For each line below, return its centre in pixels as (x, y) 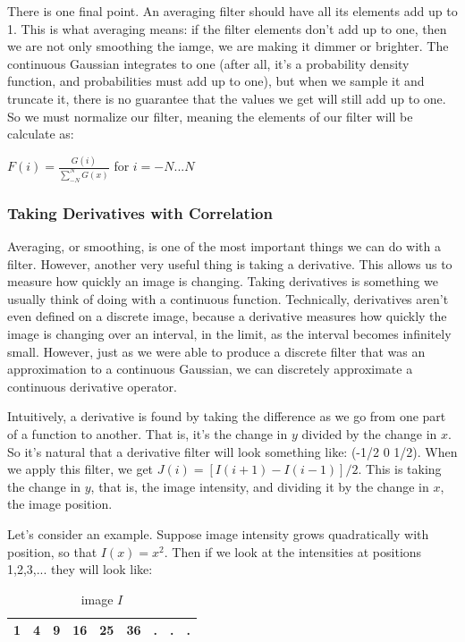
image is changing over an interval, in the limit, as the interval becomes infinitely (229, 334)
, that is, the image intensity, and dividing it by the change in (260, 486)
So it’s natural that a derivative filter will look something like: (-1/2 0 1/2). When (232, 451)
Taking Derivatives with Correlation (140, 212)
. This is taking (400, 469)
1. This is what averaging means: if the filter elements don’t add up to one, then (227, 28)
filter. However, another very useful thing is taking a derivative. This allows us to (230, 263)
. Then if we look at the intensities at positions (293, 551)
